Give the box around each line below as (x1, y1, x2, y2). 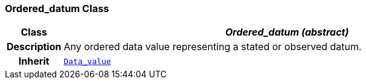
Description (7, 40, 62, 53)
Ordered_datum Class (5, 2, 109, 15)
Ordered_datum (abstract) (225, 26, 349, 39)
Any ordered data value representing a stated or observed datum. (63, 40, 362, 53)
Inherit (18, 55, 50, 68)
